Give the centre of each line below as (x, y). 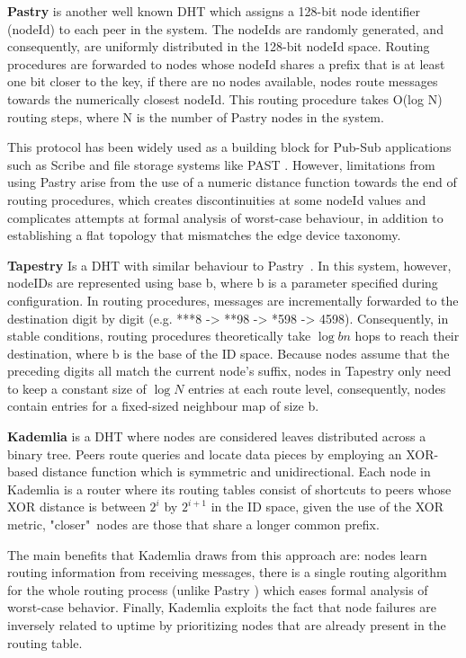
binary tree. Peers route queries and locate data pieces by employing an (205, 453)
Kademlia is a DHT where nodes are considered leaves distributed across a (217, 436)
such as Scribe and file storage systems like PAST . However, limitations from (221, 164)
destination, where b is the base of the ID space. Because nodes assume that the (229, 353)
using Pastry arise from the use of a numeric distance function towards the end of (232, 182)
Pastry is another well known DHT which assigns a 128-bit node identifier (214, 11)
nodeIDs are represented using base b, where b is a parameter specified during (223, 283)
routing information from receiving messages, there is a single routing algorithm (227, 572)
